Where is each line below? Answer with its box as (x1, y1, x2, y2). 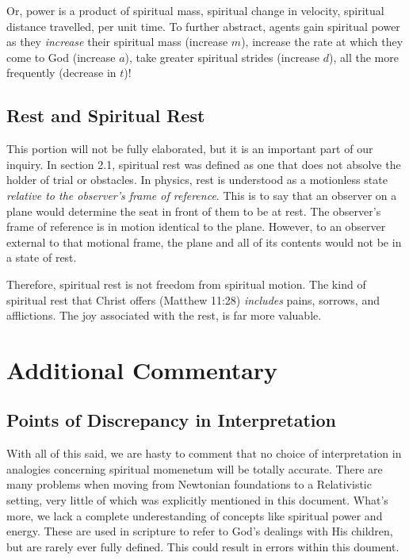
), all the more (328, 48, 399, 65)
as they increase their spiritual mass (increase (6, 33, 228, 50)
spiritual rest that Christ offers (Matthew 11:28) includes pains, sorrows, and (6, 291, 380, 308)
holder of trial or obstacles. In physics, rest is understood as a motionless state (6, 171, 388, 188)
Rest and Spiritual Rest (6, 103, 205, 128)
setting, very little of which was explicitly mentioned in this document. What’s (6, 492, 388, 508)
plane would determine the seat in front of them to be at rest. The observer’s (6, 202, 381, 219)
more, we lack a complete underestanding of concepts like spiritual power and (6, 507, 383, 524)
